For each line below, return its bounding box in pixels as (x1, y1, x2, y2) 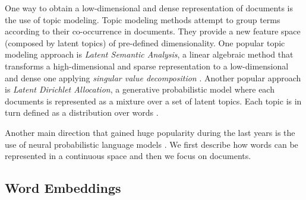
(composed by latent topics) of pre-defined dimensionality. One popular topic (5, 36, 285, 49)
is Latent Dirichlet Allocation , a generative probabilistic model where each (5, 83, 275, 96)
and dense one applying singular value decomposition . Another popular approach (5, 71, 301, 84)
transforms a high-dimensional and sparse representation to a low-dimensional (5, 59, 289, 72)
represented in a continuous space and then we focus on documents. (5, 150, 251, 162)
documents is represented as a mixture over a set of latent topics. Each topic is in (5, 94, 302, 107)
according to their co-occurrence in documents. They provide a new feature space (5, 25, 301, 37)
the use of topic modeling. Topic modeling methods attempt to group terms (5, 13, 280, 26)
